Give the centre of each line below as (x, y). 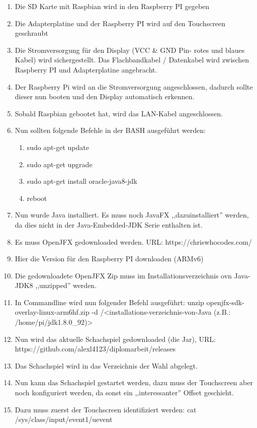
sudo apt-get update (58, 147)
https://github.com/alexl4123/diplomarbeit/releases (95, 349)
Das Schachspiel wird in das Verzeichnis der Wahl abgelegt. (106, 365)
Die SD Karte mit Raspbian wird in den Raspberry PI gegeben (112, 6)
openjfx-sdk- (225, 302)
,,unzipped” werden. (66, 285)
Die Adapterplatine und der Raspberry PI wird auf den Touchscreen (120, 23)
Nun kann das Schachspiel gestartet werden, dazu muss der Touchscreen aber (134, 382)
